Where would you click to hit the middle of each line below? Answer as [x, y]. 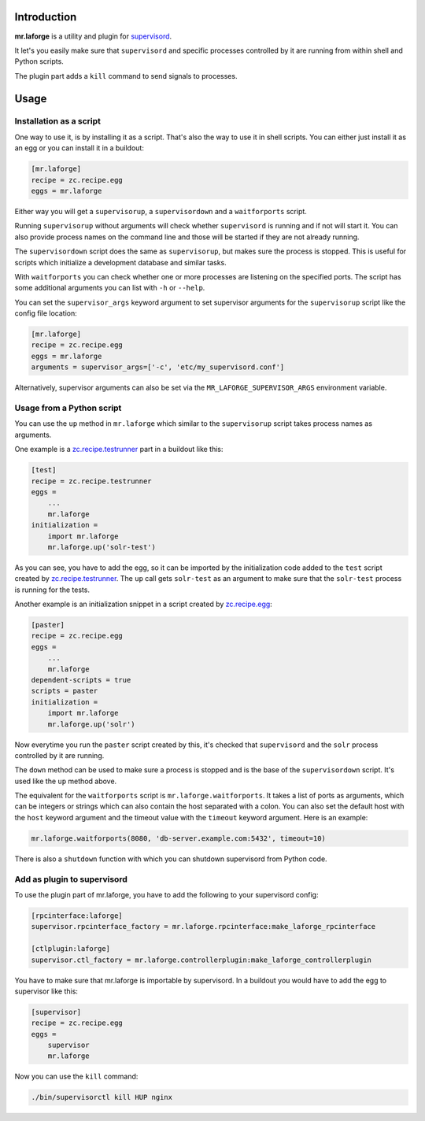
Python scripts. [39, 61]
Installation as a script [58, 121]
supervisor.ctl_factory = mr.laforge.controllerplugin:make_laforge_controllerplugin [201, 960]
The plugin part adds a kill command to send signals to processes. [126, 76]
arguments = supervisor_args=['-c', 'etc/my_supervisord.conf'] [158, 367]
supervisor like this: [46, 991]
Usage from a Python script [68, 408]
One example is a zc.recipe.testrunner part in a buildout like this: [119, 450]
